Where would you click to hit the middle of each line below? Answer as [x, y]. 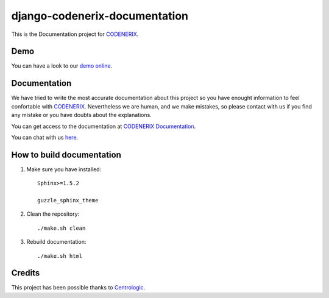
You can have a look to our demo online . [62, 66]
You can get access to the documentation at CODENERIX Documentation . [104, 126]
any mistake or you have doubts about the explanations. [81, 115]
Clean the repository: [53, 214]
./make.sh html [60, 256]
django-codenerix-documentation [100, 16]
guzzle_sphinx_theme [68, 200]
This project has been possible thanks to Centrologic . [78, 288]
